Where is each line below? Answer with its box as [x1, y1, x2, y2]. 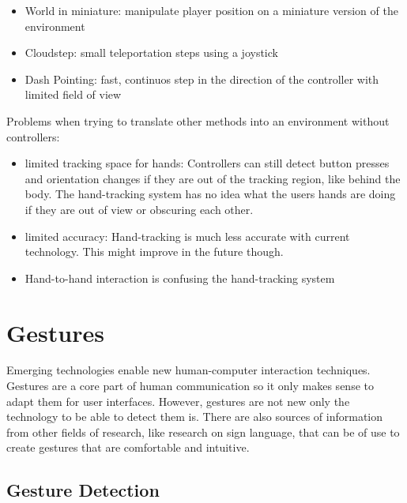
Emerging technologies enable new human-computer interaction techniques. [6, 362, 371, 378]
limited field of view [24, 86, 122, 103]
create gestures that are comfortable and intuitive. [6, 439, 250, 456]
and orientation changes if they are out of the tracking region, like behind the [24, 170, 401, 186]
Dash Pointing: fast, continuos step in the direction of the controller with [24, 70, 379, 87]
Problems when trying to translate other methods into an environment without [6, 112, 390, 129]
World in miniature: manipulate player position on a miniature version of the [24, 2, 398, 18]
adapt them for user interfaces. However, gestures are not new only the [6, 392, 350, 409]
